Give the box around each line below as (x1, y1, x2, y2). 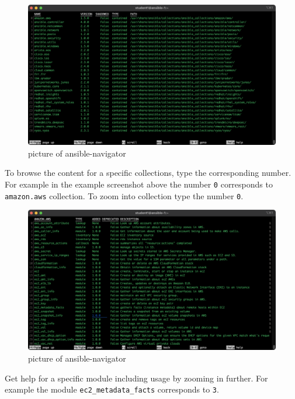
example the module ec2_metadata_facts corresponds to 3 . (5, 383, 219, 395)
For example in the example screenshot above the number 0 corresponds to (5, 178, 273, 190)
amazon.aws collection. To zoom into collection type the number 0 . (5, 189, 244, 202)
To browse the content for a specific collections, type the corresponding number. (5, 166, 291, 179)
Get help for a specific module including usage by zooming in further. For (5, 372, 268, 384)
